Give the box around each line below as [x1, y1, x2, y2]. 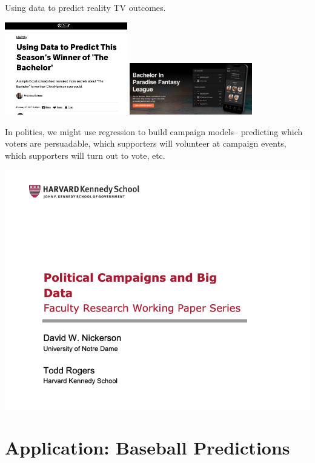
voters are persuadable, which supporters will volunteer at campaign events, [5, 137, 287, 150]
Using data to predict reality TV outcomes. [5, 1, 166, 13]
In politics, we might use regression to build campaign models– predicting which [5, 125, 303, 138]
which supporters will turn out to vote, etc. [5, 148, 165, 161]
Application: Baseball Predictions [5, 435, 290, 460]
